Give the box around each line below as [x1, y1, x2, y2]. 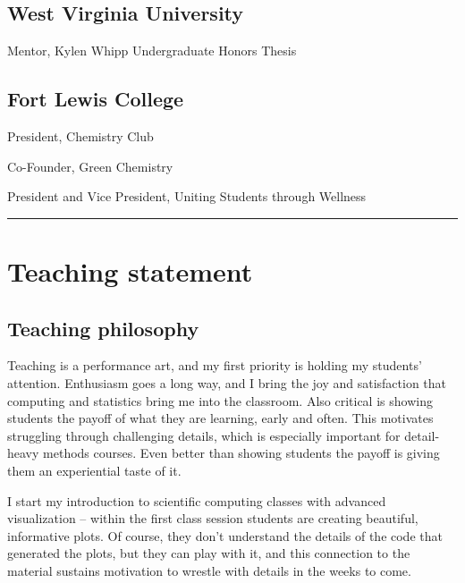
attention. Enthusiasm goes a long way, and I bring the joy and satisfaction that [7, 373, 447, 392]
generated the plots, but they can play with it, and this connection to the [7, 544, 410, 562]
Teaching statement [7, 252, 253, 289]
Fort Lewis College [7, 85, 184, 113]
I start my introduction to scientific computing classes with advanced [7, 491, 386, 510]
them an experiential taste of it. [7, 460, 182, 479]
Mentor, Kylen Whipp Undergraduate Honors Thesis [7, 41, 297, 60]
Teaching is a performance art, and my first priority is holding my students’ [7, 356, 422, 375]
